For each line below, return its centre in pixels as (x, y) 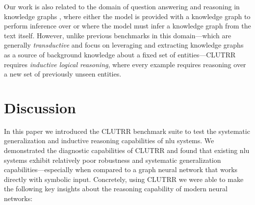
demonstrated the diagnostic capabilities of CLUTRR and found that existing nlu (127, 150)
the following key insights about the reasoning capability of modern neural (116, 189)
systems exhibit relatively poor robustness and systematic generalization (113, 160)
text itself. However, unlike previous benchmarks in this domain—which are (118, 35)
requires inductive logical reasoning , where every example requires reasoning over (125, 64)
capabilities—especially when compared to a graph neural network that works (121, 169)
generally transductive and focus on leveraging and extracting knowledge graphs (124, 45)
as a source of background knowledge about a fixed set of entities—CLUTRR (120, 54)
